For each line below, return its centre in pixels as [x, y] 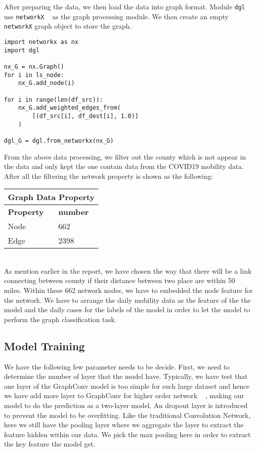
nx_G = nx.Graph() [34, 66]
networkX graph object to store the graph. [68, 26]
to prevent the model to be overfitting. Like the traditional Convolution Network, [127, 415]
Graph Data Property [51, 197]
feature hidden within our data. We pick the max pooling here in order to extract [128, 434]
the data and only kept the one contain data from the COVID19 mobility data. [124, 166]
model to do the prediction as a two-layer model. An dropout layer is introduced [126, 405]
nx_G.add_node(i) [46, 83]
